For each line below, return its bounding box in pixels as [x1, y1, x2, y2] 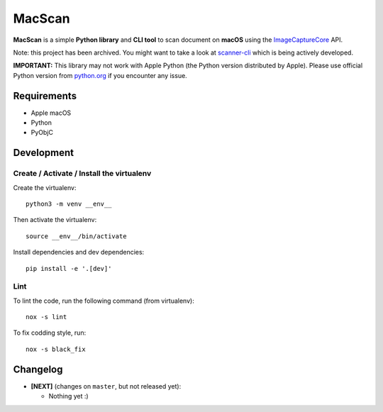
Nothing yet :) [48, 392, 89, 401]
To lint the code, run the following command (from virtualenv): [13, 296, 194, 305]
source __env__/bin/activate [26, 232, 127, 240]
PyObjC [30, 128, 53, 137]
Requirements [13, 89, 77, 102]
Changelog [13, 363, 63, 375]
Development [13, 147, 74, 159]
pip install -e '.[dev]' [26, 265, 112, 272]
